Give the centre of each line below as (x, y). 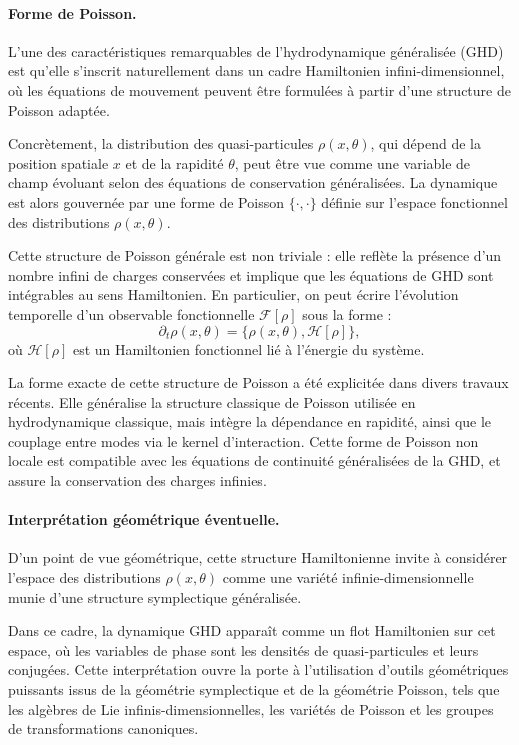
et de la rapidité (174, 162)
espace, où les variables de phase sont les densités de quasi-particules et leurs (243, 649)
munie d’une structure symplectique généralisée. (155, 596)
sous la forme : (347, 313)
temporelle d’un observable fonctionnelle (131, 313)
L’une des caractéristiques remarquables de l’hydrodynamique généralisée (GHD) (256, 50)
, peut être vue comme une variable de (352, 162)
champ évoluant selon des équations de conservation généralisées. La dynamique (253, 182)
